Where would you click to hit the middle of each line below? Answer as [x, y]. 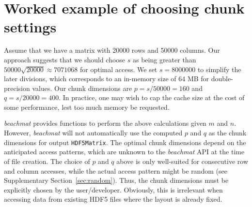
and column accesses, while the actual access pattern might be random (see [116, 170]
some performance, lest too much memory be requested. [87, 107]
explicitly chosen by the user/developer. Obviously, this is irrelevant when [113, 189]
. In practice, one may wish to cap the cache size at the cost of [152, 97]
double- [222, 79]
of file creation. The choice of [47, 161]
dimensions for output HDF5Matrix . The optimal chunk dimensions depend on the [125, 142]
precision [17, 88]
